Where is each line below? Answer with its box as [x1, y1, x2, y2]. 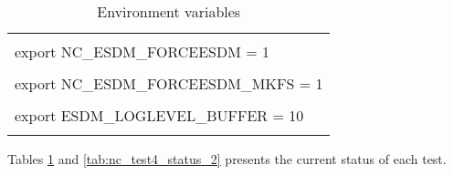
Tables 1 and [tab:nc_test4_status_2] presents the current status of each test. [7, 149, 447, 168]
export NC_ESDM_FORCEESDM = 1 [15, 41, 269, 62]
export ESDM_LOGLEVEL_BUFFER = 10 [15, 105, 304, 126]
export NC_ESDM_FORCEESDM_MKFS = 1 [15, 73, 323, 94]
